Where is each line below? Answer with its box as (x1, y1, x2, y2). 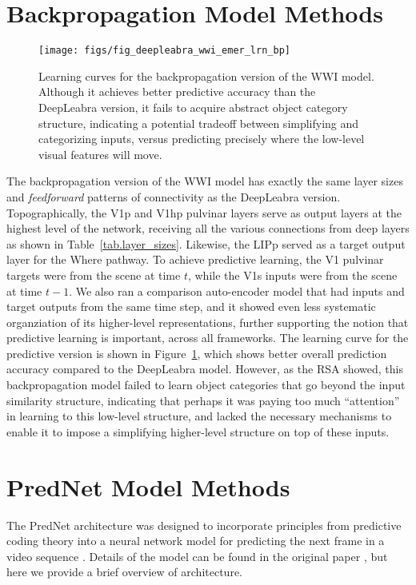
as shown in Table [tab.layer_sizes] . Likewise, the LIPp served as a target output (6, 235, 406, 252)
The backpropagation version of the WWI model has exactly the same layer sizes (6, 173, 403, 189)
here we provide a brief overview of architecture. (6, 563, 242, 580)
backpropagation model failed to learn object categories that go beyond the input (6, 376, 406, 393)
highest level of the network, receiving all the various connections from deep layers (6, 220, 410, 237)
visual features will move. (38, 145, 162, 162)
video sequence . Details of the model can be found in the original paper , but (6, 547, 388, 564)
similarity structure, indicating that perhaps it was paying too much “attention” (6, 392, 400, 408)
